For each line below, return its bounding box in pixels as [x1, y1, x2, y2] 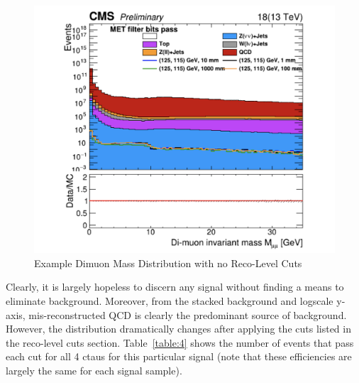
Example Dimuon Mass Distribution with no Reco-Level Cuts [34, 255, 302, 270]
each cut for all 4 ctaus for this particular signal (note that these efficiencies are [6, 349, 352, 364]
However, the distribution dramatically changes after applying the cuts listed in [6, 321, 351, 336]
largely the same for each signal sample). [6, 362, 182, 377]
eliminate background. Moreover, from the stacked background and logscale [6, 293, 333, 308]
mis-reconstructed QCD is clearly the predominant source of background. [28, 307, 347, 322]
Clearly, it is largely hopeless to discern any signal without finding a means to [6, 279, 344, 294]
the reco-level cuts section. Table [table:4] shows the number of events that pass [6, 335, 354, 350]
